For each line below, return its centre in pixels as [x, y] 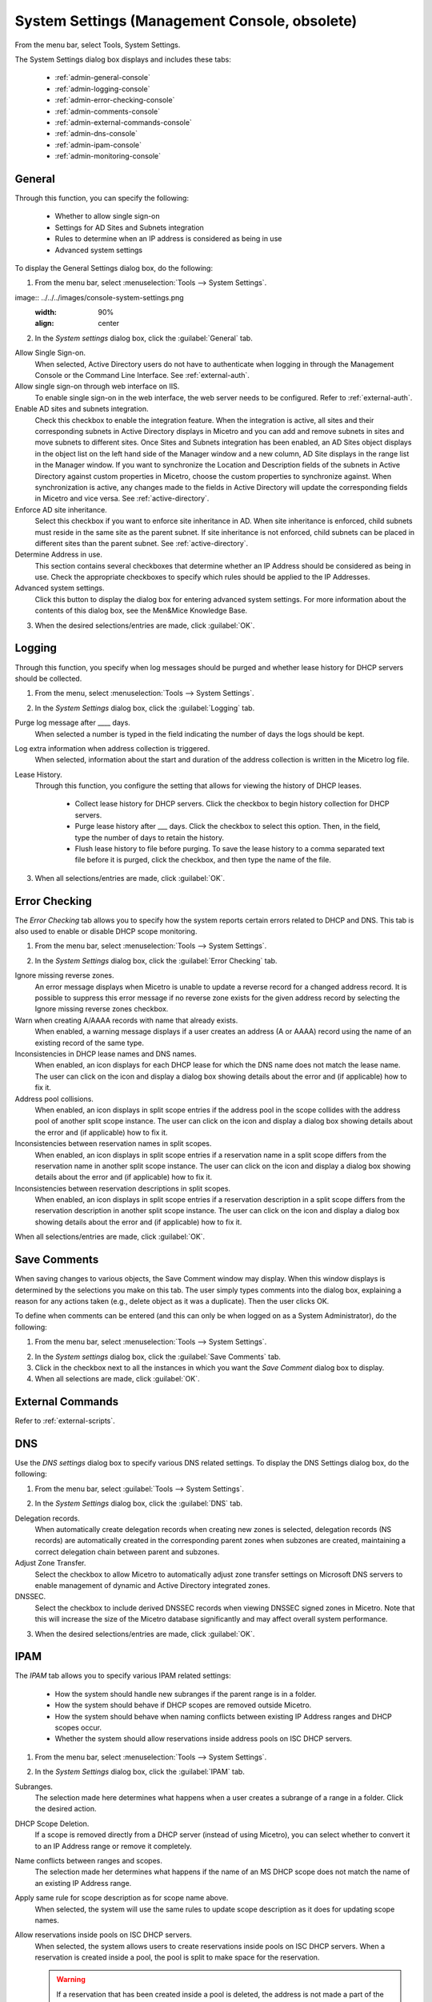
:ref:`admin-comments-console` [107, 111]
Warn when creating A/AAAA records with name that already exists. [126, 1020]
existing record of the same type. [89, 1043]
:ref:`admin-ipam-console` [98, 145]
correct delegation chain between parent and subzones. [127, 1552]
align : [44, 324]
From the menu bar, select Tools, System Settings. [98, 45]
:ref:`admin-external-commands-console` [123, 122]
